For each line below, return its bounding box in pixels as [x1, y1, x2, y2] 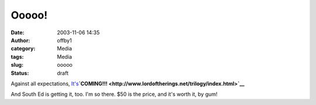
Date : [11, 29, 25, 36]
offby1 [57, 37, 73, 44]
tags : [11, 53, 24, 60]
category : [11, 45, 36, 52]
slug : [11, 61, 23, 68]
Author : [11, 37, 30, 44]
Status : [11, 70, 29, 77]
